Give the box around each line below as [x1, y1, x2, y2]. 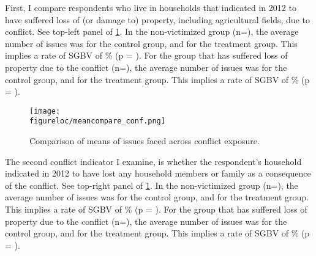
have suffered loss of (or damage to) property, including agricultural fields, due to [5, 13, 310, 26]
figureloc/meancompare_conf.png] [29, 117, 165, 126]
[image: [29, 106, 61, 115]
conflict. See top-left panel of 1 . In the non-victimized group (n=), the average [5, 25, 299, 38]
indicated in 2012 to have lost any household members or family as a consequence [5, 167, 311, 180]
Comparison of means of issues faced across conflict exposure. [29, 134, 260, 147]
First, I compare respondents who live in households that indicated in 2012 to [5, 1, 296, 13]
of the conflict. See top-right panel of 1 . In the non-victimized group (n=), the [5, 178, 298, 191]
